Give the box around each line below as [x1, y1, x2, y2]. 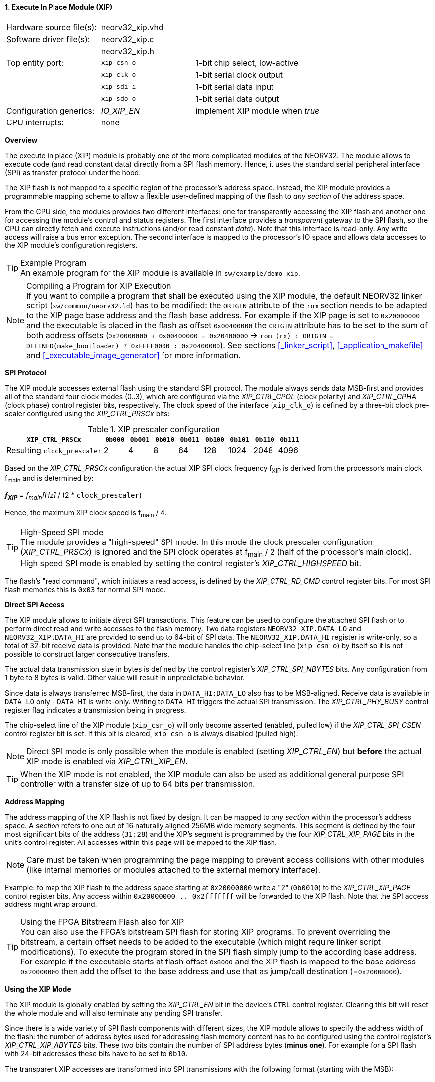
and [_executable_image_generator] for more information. [26, 350, 241, 360]
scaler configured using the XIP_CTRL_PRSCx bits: [5, 409, 170, 418]
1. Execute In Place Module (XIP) [5, 3, 113, 11]
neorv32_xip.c [101, 34, 154, 44]
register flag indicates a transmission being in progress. [5, 705, 186, 714]
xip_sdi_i [101, 83, 136, 91]
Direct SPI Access [5, 600, 65, 609]
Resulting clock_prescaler [6, 445, 102, 455]
